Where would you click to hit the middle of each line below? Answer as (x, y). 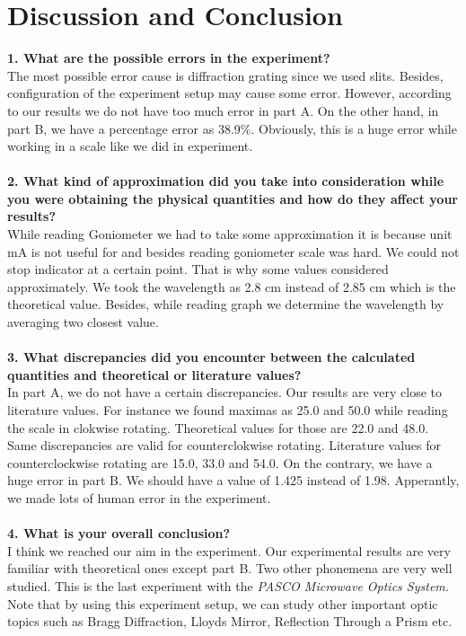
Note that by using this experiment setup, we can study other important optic (223, 603)
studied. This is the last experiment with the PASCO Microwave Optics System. (229, 585)
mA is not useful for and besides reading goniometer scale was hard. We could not (233, 251)
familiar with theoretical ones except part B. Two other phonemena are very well (230, 568)
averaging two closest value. (83, 322)
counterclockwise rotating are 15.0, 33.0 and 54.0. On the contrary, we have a (220, 462)
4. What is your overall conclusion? (119, 533)
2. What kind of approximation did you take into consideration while (226, 181)
